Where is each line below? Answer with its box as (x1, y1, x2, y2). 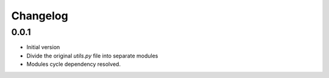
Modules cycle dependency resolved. (26, 60, 121, 68)
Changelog (11, 9, 68, 22)
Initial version (26, 44, 60, 51)
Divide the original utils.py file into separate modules (26, 52, 158, 59)
